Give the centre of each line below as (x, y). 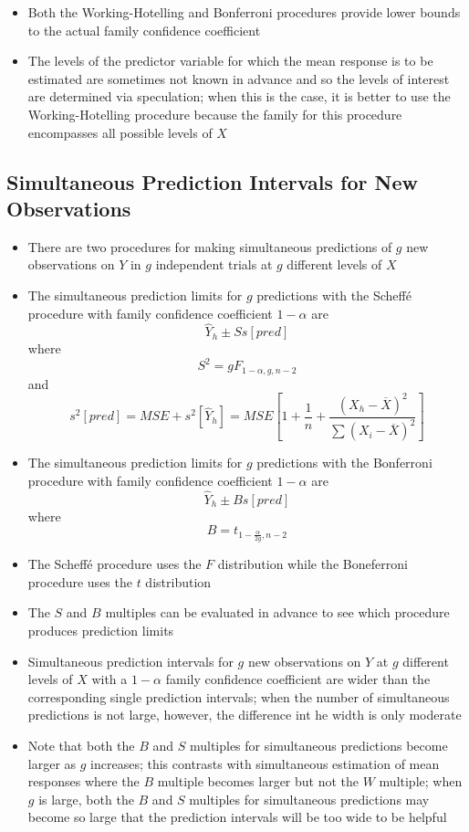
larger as (52, 763)
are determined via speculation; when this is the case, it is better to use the (239, 96)
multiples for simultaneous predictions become (318, 745)
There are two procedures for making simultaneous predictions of (210, 246)
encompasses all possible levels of (120, 132)
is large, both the (86, 799)
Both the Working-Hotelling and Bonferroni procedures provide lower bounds (244, 12)
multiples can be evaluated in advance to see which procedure (277, 612)
